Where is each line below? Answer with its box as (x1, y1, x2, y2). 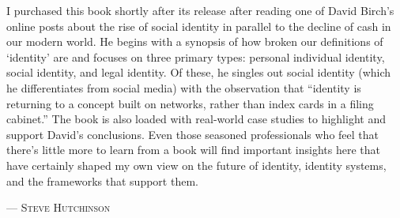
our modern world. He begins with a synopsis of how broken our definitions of (6, 33, 383, 50)
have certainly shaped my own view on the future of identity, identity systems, (6, 156, 387, 173)
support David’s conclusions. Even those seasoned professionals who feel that (6, 126, 379, 142)
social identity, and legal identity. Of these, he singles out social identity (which (6, 64, 391, 81)
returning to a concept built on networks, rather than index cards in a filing (6, 95, 374, 111)
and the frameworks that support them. (6, 172, 198, 189)
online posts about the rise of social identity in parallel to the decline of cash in (6, 17, 391, 34)
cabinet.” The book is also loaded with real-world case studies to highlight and (6, 111, 386, 127)
